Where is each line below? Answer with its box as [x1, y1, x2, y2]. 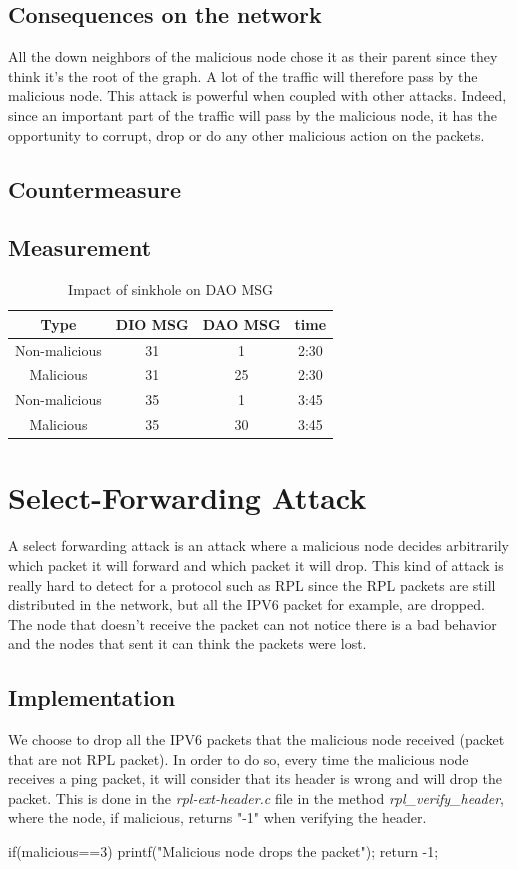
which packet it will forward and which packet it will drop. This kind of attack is [8, 554, 504, 575]
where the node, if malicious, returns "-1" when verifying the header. [8, 807, 427, 828]
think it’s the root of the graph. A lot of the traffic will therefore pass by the [8, 65, 478, 86]
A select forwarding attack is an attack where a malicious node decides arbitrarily [8, 535, 510, 556]
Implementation [8, 682, 176, 713]
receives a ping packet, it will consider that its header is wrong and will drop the [8, 768, 502, 789]
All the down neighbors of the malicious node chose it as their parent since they [8, 46, 498, 67]
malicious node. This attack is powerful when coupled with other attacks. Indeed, [8, 85, 507, 106]
